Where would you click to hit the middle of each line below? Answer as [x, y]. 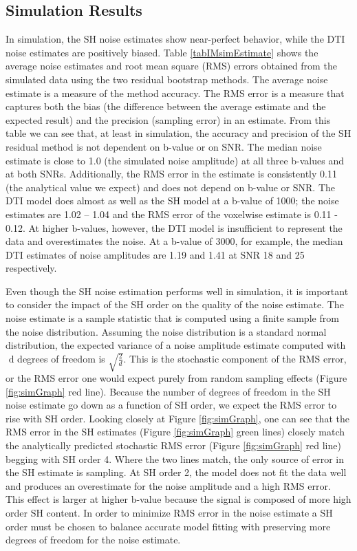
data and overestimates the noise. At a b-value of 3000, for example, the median [174, 241]
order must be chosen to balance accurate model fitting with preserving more [168, 526]
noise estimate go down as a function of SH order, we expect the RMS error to [171, 405]
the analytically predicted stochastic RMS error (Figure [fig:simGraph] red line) [173, 445]
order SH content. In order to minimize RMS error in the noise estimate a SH [169, 513]
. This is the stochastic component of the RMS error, [235, 358]
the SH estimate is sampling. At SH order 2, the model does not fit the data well [176, 472]
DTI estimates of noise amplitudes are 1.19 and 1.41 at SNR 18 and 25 [155, 254]
